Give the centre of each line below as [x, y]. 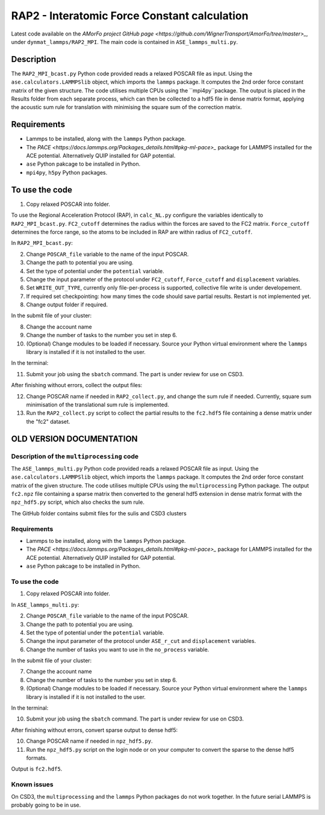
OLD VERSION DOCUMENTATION [74, 438]
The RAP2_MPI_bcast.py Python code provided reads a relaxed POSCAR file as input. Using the [132, 73]
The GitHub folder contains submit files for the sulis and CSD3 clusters [99, 513]
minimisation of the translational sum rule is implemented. [98, 404]
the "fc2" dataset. [48, 421]
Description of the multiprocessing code [75, 456]
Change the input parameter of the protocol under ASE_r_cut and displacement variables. [141, 641]
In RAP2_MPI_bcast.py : [42, 243]
